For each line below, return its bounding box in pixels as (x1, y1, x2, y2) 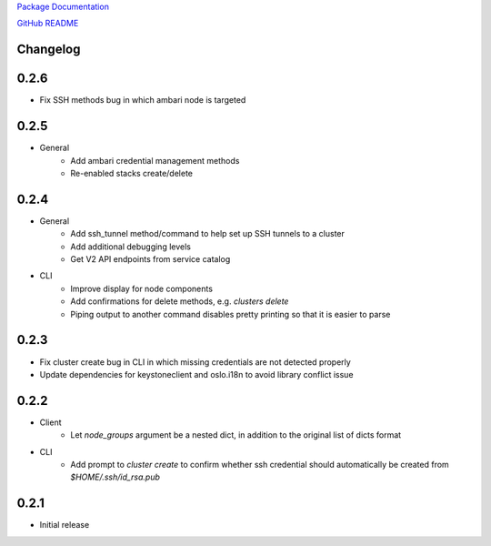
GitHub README (16, 18, 79, 29)
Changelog (16, 42, 81, 57)
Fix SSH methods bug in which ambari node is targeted (39, 95, 246, 106)
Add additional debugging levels (70, 241, 191, 252)
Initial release (39, 520, 90, 531)
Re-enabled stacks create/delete (70, 168, 193, 178)
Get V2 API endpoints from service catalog (70, 254, 231, 265)
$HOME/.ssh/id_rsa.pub (70, 471, 161, 482)
